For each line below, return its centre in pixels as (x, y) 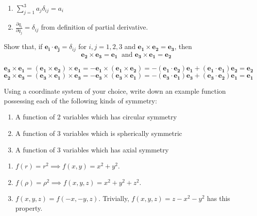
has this (219, 198)
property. (29, 208)
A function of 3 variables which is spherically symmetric (99, 133)
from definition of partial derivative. (94, 27)
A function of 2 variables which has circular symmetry (96, 117)
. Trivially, (114, 198)
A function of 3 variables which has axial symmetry (92, 149)
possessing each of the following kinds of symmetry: (81, 100)
